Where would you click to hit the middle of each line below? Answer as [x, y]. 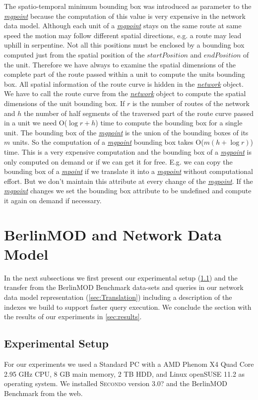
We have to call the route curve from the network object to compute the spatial [125, 93]
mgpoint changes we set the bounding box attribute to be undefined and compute [128, 191]
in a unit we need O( [36, 123]
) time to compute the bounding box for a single [169, 123]
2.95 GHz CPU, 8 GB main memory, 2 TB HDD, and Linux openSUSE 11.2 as [125, 373]
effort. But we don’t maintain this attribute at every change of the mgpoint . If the [129, 181]
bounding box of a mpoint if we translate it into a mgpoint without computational [129, 171]
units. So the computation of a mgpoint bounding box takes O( [108, 142]
